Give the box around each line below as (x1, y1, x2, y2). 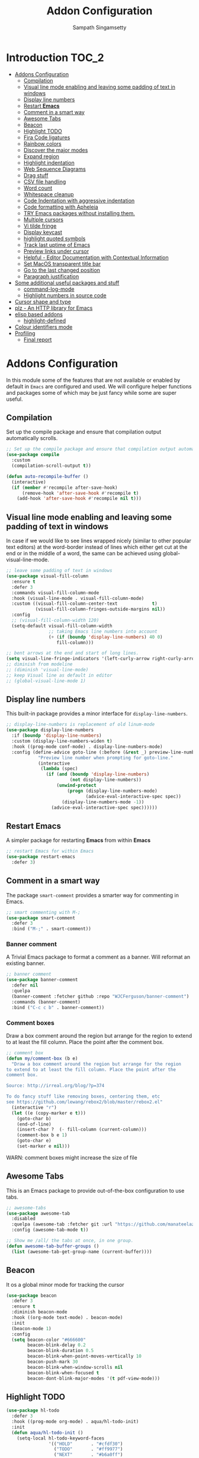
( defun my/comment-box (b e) (6, 1055, 78, 1061)
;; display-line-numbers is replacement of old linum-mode (6, 721, 155, 728)
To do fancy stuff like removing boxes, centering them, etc (6, 1093, 161, 1099)
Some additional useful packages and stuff (14, 279, 120, 286)
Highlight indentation (23, 159, 75, 166)
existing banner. (6, 960, 46, 967)
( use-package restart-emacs (6, 854, 76, 860)
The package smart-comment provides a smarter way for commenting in (6, 891, 179, 898)
